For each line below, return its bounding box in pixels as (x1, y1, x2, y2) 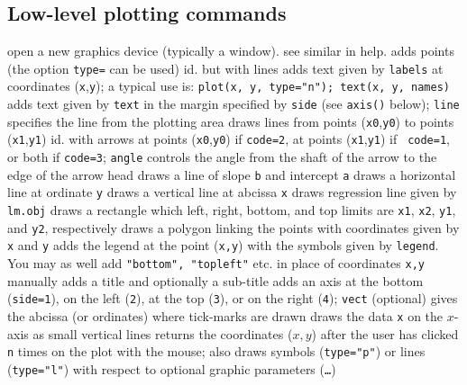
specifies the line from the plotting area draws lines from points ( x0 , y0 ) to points (7, 112, 454, 130)
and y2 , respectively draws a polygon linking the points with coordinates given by (7, 218, 460, 237)
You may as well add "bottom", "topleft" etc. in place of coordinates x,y (7, 254, 425, 273)
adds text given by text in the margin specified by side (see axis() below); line (7, 94, 460, 113)
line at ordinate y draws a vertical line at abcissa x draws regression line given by (7, 183, 457, 201)
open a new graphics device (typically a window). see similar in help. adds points (7, 41, 454, 60)
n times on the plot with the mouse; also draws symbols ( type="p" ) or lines (7, 342, 426, 361)
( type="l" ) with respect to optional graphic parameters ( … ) (7, 359, 336, 378)
